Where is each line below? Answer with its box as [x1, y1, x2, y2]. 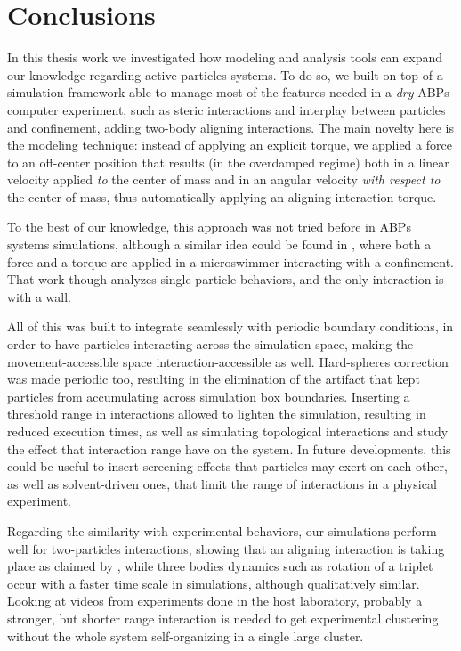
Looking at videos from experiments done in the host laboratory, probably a [7, 591, 423, 610]
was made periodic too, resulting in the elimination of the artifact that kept [7, 370, 420, 388]
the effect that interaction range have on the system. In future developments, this [7, 439, 451, 458]
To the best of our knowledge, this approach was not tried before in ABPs [7, 217, 411, 236]
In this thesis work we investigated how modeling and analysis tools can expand [7, 48, 443, 67]
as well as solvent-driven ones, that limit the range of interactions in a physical [7, 474, 437, 492]
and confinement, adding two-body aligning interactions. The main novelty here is [7, 118, 454, 136]
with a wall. [7, 287, 71, 305]
